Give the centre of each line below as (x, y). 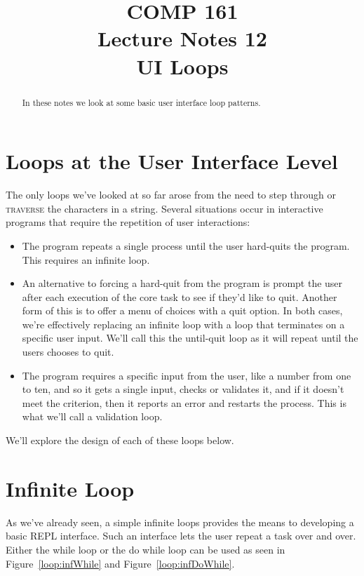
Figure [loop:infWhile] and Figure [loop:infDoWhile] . (120, 563)
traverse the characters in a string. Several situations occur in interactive (164, 208)
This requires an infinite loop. (86, 259)
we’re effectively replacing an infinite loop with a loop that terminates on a (183, 324)
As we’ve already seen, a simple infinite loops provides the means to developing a (180, 522)
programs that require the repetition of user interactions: (128, 222)
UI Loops (182, 66)
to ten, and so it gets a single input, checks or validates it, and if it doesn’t (183, 389)
